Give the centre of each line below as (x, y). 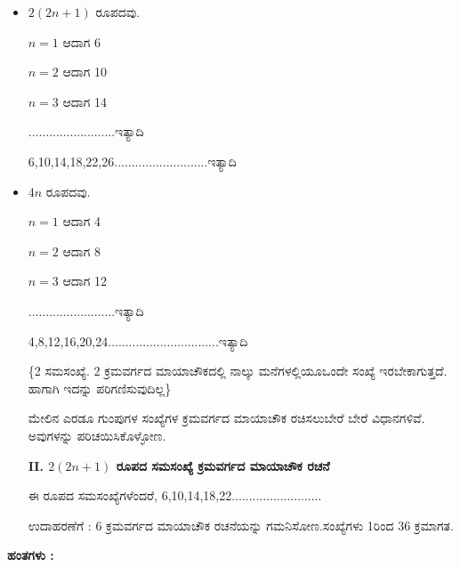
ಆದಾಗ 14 (85, 101)
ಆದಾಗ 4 (81, 221)
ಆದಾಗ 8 (81, 251)
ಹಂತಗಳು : (31, 555)
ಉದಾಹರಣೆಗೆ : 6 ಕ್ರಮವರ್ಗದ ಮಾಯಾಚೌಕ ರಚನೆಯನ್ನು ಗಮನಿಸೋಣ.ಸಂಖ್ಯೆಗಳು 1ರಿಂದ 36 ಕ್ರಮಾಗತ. (241, 525)
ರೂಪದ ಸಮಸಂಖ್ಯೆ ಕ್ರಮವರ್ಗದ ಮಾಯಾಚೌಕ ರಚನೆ (223, 465)
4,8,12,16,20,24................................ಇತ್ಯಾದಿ (138, 340)
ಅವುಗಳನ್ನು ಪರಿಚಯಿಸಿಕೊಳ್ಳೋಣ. (97, 435)
